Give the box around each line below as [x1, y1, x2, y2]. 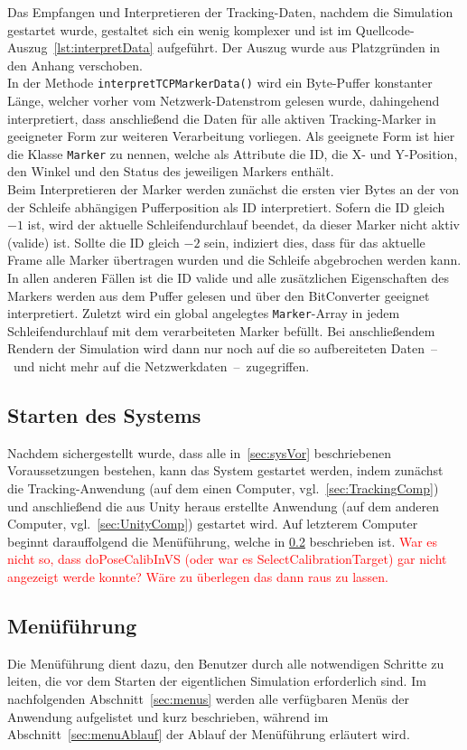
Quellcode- [355, 20, 415, 39]
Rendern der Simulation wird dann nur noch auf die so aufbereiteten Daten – [7, 339, 437, 358]
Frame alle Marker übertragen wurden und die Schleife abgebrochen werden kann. [7, 250, 462, 269]
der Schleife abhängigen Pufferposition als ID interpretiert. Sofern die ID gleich [7, 197, 445, 216]
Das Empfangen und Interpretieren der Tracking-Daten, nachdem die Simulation [7, 3, 453, 21]
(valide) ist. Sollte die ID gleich [7, 232, 180, 251]
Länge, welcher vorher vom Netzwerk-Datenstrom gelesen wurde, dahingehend [7, 91, 440, 110]
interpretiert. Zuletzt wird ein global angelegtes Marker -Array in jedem [7, 304, 400, 323]
